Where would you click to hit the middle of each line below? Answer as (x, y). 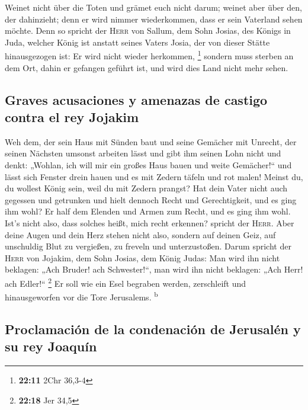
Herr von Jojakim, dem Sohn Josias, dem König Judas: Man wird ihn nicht (142, 257)
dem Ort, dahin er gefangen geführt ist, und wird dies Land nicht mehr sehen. (147, 67)
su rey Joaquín (51, 346)
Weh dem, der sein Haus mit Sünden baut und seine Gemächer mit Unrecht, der (151, 141)
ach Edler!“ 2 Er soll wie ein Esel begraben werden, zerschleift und (126, 282)
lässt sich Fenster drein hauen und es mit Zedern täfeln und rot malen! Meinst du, (154, 176)
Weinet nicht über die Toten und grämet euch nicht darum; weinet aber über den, (153, 7)
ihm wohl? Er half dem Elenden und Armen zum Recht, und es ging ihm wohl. (148, 211)
